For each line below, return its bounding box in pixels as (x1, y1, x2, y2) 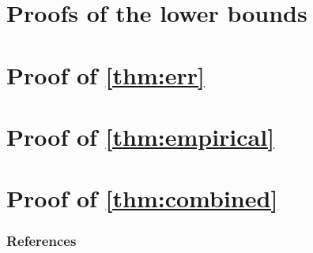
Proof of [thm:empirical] (6, 120, 275, 152)
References (6, 231, 77, 251)
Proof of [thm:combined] (6, 182, 278, 214)
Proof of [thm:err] (6, 58, 205, 91)
